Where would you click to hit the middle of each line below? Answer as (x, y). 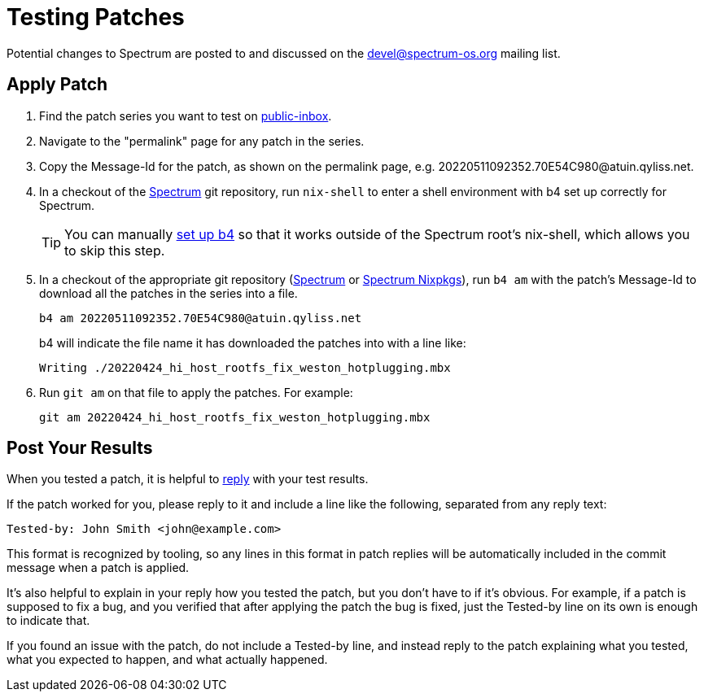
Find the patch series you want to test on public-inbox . (186, 116)
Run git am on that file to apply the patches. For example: (196, 392)
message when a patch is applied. (98, 568)
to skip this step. (115, 250)
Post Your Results (80, 448)
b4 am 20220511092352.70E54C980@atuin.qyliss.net (201, 318)
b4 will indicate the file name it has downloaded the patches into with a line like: (253, 342)
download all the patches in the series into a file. (168, 293)
